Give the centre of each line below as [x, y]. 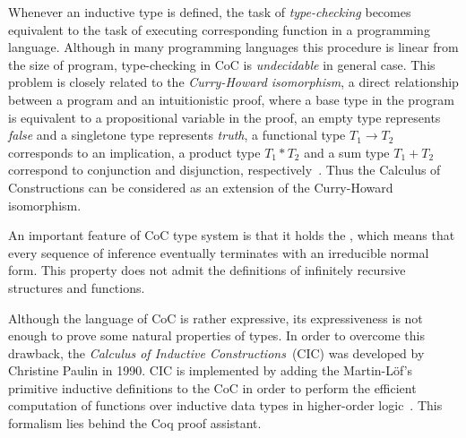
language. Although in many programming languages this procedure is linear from [233, 47]
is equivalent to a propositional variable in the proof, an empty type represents [224, 117]
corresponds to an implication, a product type [134, 152]
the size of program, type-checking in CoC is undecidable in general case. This [222, 64]
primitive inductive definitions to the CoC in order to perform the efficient [212, 387]
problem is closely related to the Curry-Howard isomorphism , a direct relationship [233, 82]
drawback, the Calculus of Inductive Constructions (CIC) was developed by [216, 352]
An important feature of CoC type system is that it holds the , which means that [232, 235]
